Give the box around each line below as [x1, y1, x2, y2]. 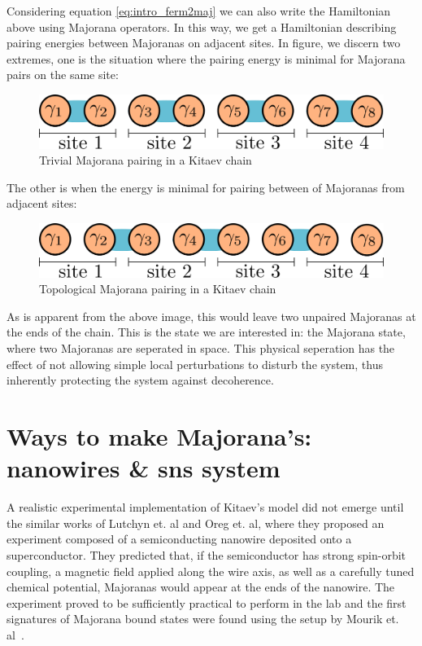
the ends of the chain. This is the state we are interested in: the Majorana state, [7, 323, 406, 341]
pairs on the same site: [7, 66, 119, 83]
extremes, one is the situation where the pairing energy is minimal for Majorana [7, 50, 406, 67]
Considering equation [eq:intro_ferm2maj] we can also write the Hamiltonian [7, 2, 391, 19]
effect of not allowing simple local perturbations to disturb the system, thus [7, 355, 383, 372]
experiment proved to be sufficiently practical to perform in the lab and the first [7, 594, 407, 611]
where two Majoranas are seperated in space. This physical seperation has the [7, 340, 395, 357]
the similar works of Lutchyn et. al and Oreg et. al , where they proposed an [7, 514, 385, 531]
